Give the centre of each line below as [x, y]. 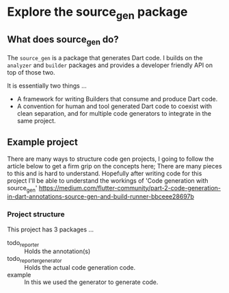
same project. [36, 120]
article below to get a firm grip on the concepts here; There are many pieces [114, 166]
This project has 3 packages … [51, 229]
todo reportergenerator [35, 259]
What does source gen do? [63, 40]
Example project [43, 142]
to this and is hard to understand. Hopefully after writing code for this [105, 173]
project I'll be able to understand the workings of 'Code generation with [108, 180]
